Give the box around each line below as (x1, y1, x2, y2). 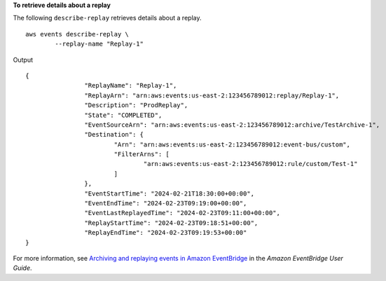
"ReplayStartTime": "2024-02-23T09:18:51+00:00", (84, 219, 259, 227)
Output (13, 55, 33, 64)
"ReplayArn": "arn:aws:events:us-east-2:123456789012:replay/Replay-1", (84, 91, 340, 100)
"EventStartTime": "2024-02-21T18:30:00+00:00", (84, 189, 255, 198)
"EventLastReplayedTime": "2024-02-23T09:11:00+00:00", (84, 209, 280, 217)
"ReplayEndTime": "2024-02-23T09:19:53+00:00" (84, 228, 247, 237)
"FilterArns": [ (113, 151, 170, 158)
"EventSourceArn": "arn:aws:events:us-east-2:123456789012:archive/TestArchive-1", (84, 121, 380, 129)
